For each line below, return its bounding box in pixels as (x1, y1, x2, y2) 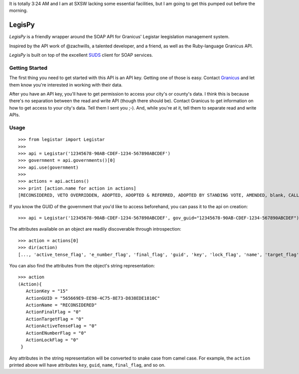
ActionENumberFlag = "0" (25, 330, 87, 336)
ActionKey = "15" (25, 288, 68, 294)
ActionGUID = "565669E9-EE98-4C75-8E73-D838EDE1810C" (25, 295, 160, 301)
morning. (9, 7, 28, 13)
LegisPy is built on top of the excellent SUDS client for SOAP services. (9, 52, 153, 58)
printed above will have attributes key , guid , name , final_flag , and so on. (9, 362, 165, 368)
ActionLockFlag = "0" (25, 337, 79, 343)
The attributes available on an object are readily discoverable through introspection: (9, 226, 181, 232)
